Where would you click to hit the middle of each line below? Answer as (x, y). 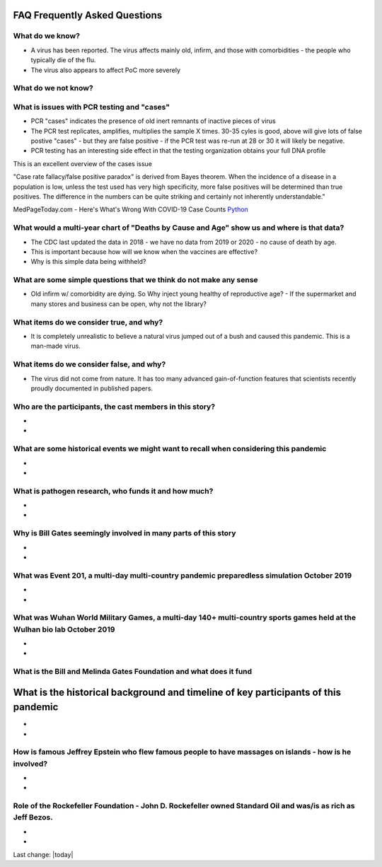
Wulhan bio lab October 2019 (64, 629)
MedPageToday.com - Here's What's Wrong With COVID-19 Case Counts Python (131, 209)
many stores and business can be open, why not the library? (118, 303)
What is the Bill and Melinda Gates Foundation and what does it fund (133, 672)
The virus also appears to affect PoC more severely (105, 70)
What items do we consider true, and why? (88, 322)
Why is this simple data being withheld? (88, 262)
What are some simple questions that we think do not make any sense (135, 280)
